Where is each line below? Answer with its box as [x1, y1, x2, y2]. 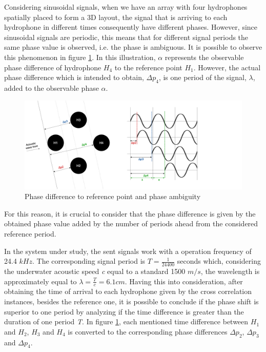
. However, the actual [193, 62, 261, 72]
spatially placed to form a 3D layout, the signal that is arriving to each [4, 11, 228, 22]
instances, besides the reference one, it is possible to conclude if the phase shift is [4, 296, 259, 307]
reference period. [4, 228, 56, 239]
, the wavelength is [200, 266, 260, 277]
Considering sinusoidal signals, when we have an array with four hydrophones [4, 2, 248, 12]
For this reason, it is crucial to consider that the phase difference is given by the [4, 208, 256, 219]
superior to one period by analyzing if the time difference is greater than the [4, 306, 244, 317]
